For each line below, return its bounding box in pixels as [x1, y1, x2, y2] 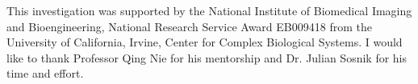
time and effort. [6, 65, 84, 82]
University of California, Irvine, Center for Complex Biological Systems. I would [6, 34, 403, 50]
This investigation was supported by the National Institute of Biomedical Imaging [6, 2, 412, 18]
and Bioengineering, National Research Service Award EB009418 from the [6, 18, 372, 34]
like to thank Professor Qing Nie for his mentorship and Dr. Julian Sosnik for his [6, 49, 408, 66]
